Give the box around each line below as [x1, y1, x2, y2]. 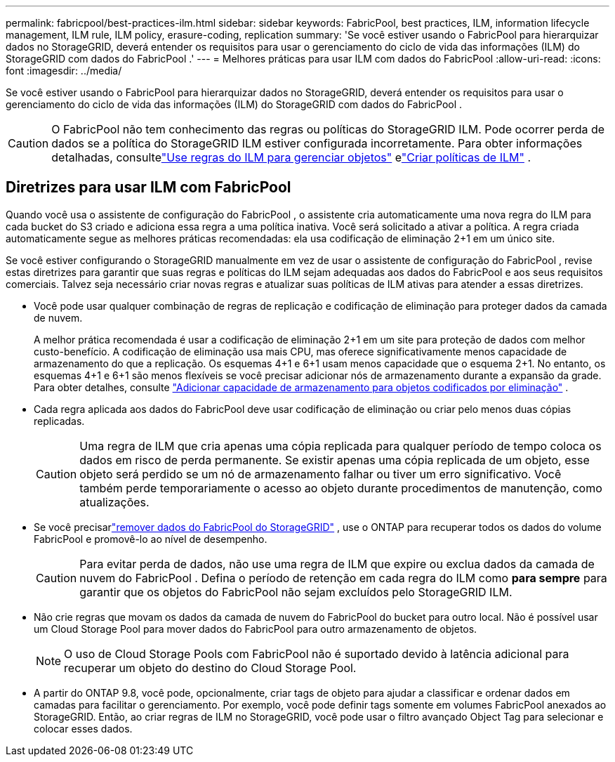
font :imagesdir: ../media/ [6, 65, 122, 77]
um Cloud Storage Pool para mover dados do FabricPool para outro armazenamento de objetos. [34, 622, 477, 635]
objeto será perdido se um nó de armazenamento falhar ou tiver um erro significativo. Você [79, 466, 562, 481]
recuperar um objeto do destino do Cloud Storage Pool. [64, 660, 357, 675]
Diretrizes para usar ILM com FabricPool [6, 178, 291, 197]
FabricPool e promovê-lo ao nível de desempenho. [34, 532, 267, 545]
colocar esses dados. [34, 722, 133, 735]
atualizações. [79, 494, 150, 509]
